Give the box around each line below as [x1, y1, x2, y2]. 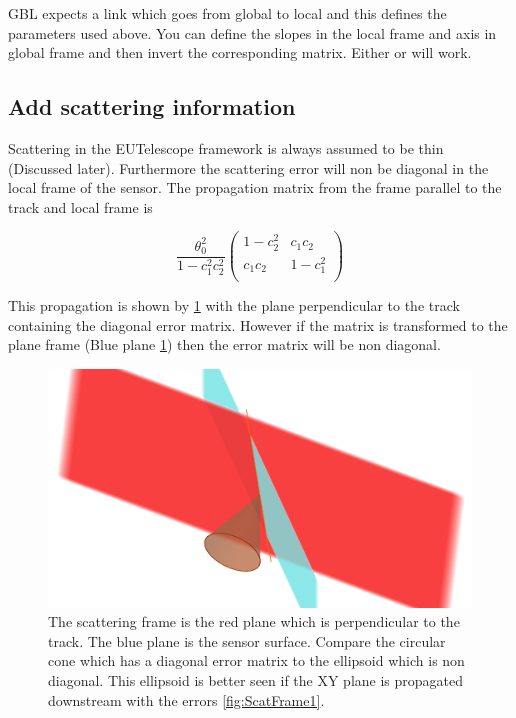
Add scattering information [8, 91, 296, 122]
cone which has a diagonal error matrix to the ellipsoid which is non [48, 650, 465, 671]
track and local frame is [8, 196, 153, 217]
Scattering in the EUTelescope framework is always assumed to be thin [8, 137, 444, 158]
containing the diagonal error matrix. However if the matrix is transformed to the [8, 314, 508, 335]
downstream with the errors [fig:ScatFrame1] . [48, 689, 325, 710]
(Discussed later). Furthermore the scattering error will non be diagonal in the [8, 157, 489, 178]
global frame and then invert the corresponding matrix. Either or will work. [8, 42, 472, 63]
